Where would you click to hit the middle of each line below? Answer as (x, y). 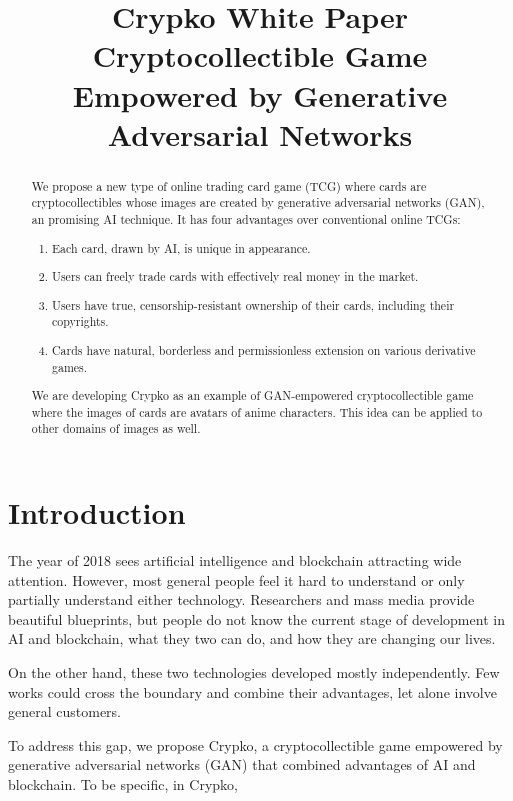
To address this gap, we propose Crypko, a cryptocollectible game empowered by (255, 744)
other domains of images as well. (116, 428)
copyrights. (80, 321)
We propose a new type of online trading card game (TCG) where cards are (229, 185)
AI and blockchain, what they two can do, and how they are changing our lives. (252, 638)
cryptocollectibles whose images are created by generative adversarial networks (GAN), (258, 202)
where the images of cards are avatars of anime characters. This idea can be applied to (257, 411)
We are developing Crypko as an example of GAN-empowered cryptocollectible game (252, 395)
